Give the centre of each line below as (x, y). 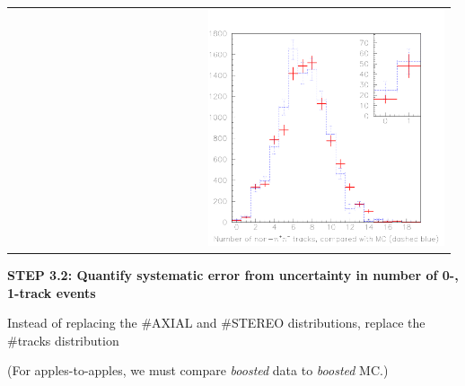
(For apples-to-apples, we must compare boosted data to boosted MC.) (198, 370)
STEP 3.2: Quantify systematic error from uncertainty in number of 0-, (233, 275)
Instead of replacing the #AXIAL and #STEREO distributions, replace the (216, 323)
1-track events (52, 292)
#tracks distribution (63, 340)
